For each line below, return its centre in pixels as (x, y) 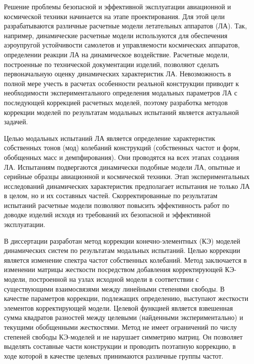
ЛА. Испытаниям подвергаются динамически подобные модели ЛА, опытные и (122, 167)
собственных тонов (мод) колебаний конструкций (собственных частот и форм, (122, 148)
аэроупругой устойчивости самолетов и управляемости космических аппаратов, (122, 45)
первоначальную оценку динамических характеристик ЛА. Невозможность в (117, 74)
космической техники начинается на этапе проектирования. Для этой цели (115, 16)
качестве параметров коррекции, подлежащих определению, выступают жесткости (126, 298)
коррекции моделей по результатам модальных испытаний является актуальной (122, 112)
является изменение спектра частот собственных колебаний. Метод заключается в (126, 260)
